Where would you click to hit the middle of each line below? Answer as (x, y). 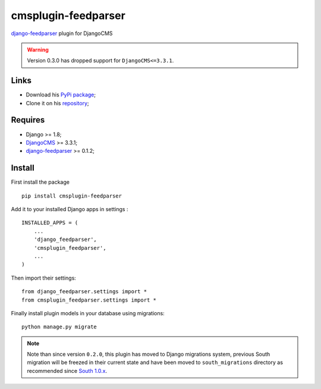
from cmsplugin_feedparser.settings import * (89, 300)
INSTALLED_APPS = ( (50, 223)
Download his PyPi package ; (61, 95)
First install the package (40, 182)
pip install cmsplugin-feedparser (72, 196)
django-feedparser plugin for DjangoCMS (62, 33)
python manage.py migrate (59, 327)
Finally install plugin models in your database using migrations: (88, 313)
